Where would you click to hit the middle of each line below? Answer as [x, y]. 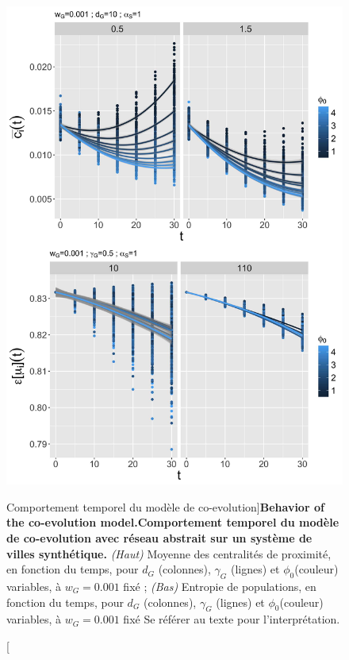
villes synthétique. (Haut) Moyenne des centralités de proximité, [169, 553]
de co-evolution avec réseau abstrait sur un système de [159, 537]
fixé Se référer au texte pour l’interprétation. [232, 619]
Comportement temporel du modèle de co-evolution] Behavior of [165, 506]
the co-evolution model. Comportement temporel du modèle [173, 522]
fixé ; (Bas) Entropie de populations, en [220, 586]
